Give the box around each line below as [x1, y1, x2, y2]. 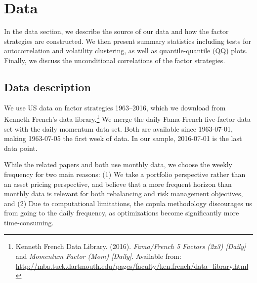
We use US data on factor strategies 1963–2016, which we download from [4, 102, 226, 112]
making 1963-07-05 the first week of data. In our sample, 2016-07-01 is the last [4, 133, 242, 143]
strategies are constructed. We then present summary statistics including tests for [4, 35, 251, 46]
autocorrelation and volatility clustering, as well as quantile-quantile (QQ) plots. [4, 45, 248, 56]
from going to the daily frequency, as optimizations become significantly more [4, 208, 239, 218]
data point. [4, 142, 38, 153]
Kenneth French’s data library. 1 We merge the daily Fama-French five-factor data [4, 112, 251, 124]
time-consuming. [4, 217, 54, 227]
